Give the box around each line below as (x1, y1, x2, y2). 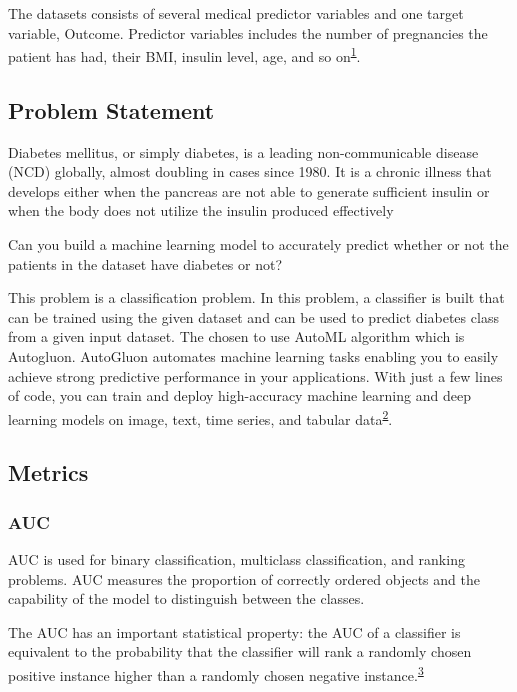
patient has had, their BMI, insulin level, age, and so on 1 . (8, 43, 361, 66)
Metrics (8, 457, 89, 488)
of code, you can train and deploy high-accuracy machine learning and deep (8, 385, 471, 406)
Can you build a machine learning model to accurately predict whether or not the (8, 234, 509, 255)
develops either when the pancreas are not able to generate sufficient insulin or (8, 180, 490, 201)
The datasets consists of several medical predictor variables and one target (8, 3, 464, 23)
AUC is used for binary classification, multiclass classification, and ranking (8, 549, 465, 570)
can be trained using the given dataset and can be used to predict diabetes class (8, 306, 499, 327)
